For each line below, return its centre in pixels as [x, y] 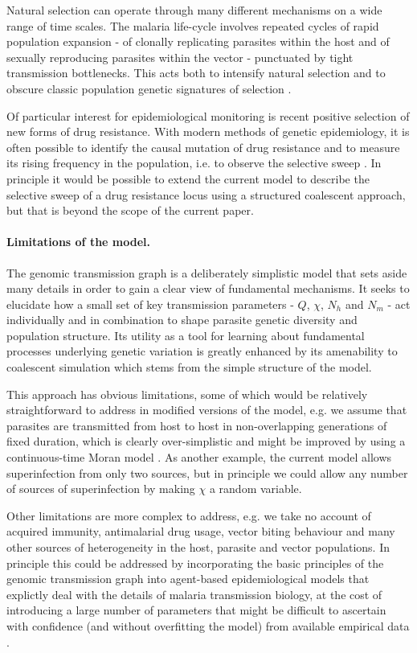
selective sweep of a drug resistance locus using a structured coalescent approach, [206, 194]
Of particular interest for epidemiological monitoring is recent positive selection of [208, 115]
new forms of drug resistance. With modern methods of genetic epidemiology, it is [208, 131]
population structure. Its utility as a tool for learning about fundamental [186, 335]
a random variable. [256, 489]
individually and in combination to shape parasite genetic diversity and [182, 320]
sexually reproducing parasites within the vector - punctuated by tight [180, 57]
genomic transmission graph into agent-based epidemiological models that [188, 579]
